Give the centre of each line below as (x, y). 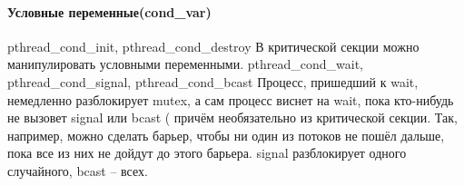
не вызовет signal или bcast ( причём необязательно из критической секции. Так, (232, 117)
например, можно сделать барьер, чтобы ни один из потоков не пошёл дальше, (226, 135)
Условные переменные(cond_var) (109, 11)
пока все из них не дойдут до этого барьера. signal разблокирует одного (207, 153)
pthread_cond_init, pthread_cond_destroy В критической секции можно (213, 46)
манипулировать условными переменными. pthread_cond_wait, (186, 64)
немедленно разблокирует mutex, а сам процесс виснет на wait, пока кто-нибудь (231, 99)
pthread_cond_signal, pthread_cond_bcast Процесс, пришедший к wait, (213, 81)
